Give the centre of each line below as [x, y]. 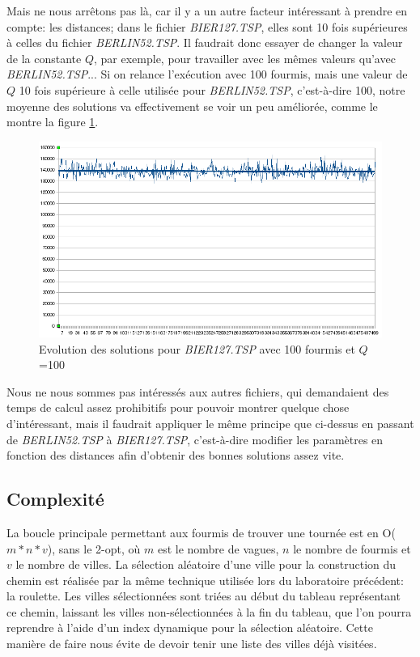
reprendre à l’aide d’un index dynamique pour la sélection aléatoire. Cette [190, 627]
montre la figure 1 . [53, 122]
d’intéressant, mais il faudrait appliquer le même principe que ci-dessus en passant [210, 423]
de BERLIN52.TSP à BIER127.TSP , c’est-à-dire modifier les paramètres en [195, 439]
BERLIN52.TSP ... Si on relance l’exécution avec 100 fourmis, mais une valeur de [207, 74]
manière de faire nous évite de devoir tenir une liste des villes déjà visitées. [192, 644]
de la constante [44, 58]
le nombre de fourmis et [352, 548]
